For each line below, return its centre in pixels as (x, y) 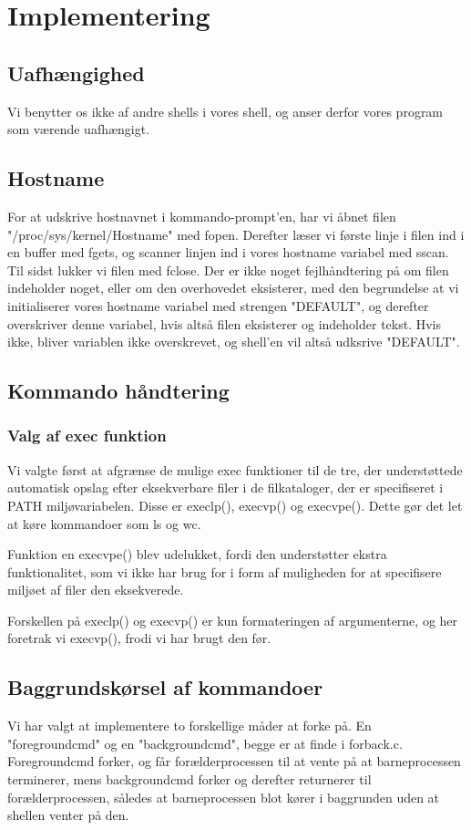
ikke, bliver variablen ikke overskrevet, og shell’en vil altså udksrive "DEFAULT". (234, 342)
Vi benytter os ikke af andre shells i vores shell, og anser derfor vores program (225, 111)
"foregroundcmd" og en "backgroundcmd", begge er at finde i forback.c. (205, 743)
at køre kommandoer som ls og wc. (104, 523)
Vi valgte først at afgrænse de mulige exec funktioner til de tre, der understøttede (235, 469)
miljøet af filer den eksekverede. (96, 590)
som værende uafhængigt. (79, 129)
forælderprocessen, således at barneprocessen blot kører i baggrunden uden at (224, 797)
